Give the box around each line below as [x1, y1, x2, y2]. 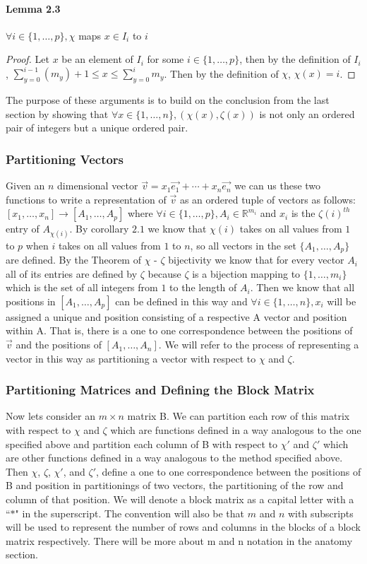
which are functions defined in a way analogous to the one [110, 423, 361, 437]
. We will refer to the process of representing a [158, 337, 359, 352]
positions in [6, 293, 56, 308]
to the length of [169, 280, 237, 295]
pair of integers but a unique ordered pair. [6, 120, 188, 135]
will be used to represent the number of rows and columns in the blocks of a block [6, 519, 361, 534]
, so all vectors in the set [190, 237, 296, 252]
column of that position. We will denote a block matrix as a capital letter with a [6, 492, 354, 507]
